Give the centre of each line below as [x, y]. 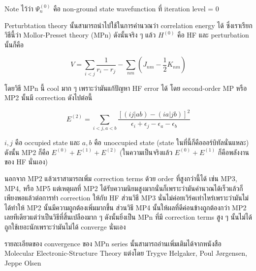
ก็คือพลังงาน [233, 152]
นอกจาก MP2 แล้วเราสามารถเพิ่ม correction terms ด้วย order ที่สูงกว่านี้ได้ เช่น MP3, [121, 178]
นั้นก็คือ [14, 44]
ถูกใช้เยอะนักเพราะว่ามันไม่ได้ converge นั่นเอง [65, 226]
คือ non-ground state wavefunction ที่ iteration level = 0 [136, 8]
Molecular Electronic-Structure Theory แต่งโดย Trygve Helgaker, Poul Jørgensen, [126, 253]
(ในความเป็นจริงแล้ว [146, 152]
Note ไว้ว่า [19, 8]
